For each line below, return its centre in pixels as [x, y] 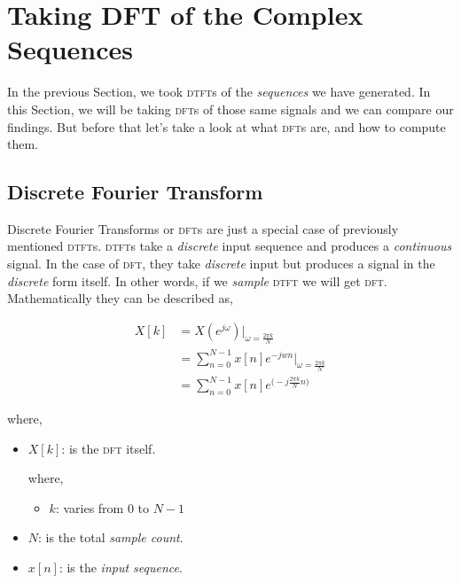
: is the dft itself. [109, 448]
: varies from [90, 507]
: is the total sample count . [111, 537]
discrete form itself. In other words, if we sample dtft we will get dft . [197, 280]
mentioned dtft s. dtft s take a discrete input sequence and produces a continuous [230, 246]
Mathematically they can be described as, [120, 298]
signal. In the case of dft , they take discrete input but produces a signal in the [221, 264]
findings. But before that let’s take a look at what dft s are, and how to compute [227, 126]
